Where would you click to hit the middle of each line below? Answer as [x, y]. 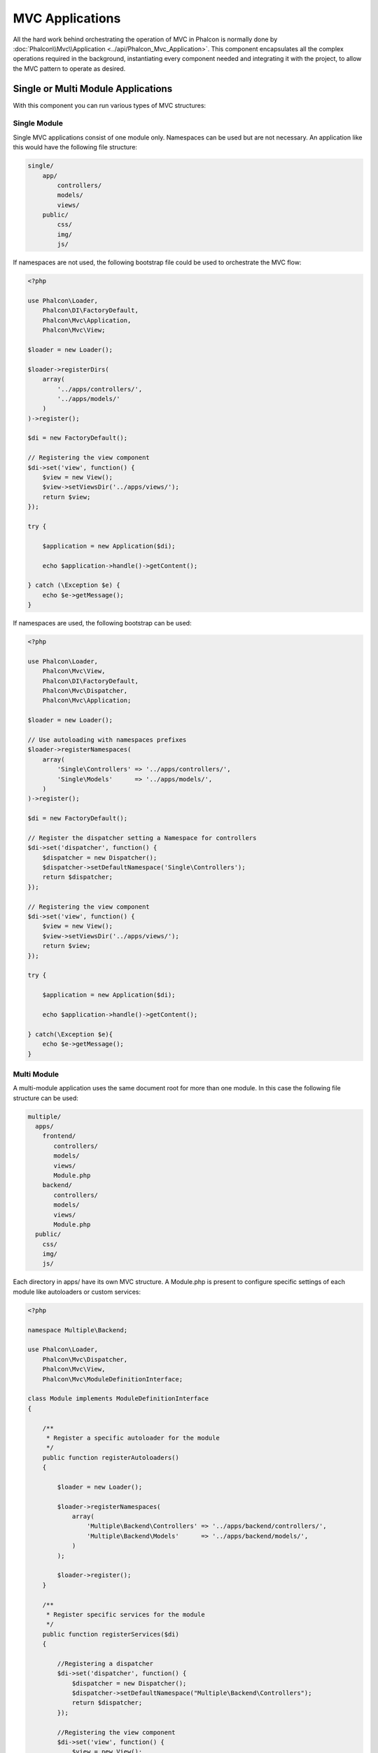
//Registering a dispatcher [105, 1663]
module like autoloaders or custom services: [77, 1292]
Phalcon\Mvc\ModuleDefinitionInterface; [113, 1379]
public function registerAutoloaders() [111, 1457]
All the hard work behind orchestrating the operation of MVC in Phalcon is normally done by [145, 39]
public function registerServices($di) [111, 1634]
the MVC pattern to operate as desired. [69, 68]
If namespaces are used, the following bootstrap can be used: [102, 623]
